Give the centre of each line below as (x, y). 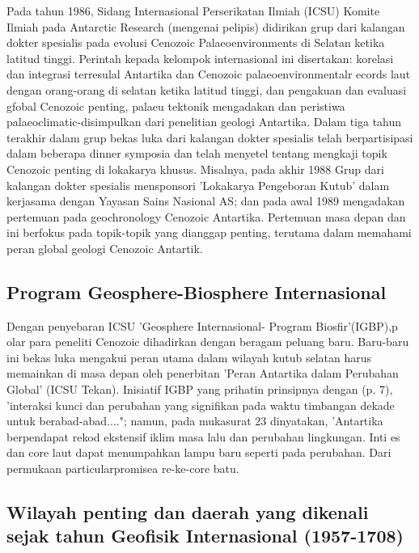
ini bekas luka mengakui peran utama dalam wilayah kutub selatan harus (189, 357)
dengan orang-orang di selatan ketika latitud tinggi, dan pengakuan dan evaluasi (207, 89)
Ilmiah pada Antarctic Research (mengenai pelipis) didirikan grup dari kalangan (206, 26)
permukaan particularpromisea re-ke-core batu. (123, 469)
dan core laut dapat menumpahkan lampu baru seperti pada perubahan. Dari (199, 452)
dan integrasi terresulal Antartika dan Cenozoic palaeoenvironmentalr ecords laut (209, 74)
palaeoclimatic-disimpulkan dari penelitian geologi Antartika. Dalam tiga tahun (204, 122)
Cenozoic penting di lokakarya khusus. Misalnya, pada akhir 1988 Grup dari (195, 169)
